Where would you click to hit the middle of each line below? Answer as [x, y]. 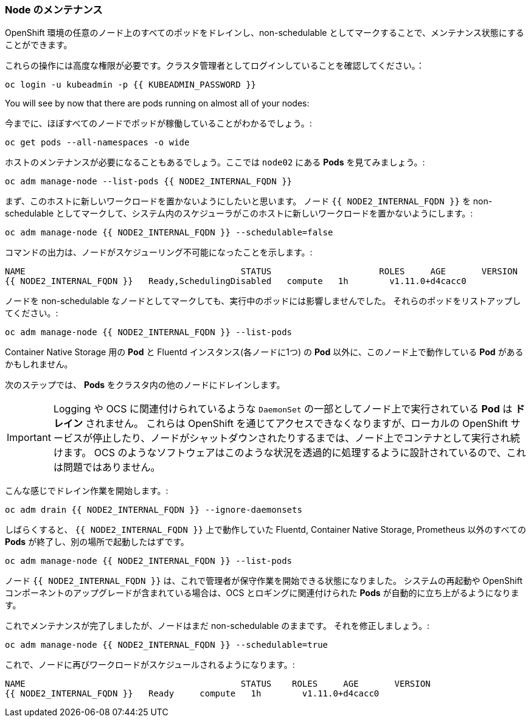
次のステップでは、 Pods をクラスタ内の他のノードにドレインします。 [145, 385]
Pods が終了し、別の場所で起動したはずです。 [97, 542]
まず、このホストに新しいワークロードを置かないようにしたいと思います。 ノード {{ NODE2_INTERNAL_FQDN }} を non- [249, 201]
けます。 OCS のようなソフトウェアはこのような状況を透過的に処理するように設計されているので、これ [290, 453]
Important [29, 438]
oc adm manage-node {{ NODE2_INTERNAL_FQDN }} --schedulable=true [167, 645]
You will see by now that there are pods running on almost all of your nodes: [157, 103]
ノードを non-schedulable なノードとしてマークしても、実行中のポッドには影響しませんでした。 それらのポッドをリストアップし [263, 301]
